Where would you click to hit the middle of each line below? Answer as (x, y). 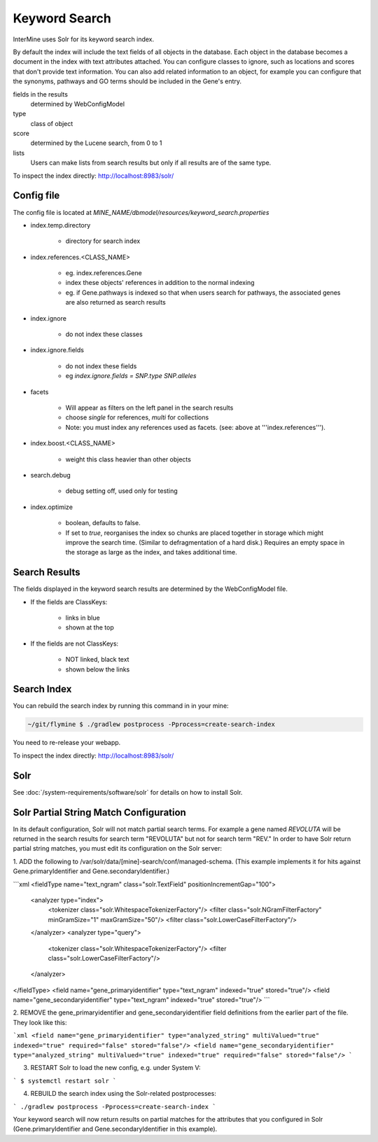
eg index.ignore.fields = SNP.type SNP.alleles (131, 376)
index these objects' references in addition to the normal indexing (160, 283)
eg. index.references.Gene (104, 273)
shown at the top (90, 627)
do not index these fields (101, 366)
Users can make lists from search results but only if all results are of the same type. (151, 163)
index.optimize (52, 507)
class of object (52, 123)
